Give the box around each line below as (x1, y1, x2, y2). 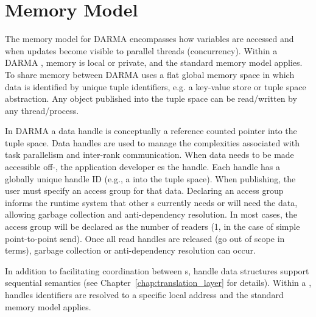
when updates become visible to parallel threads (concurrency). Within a (5, 44, 278, 57)
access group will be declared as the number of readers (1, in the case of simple (5, 220, 300, 233)
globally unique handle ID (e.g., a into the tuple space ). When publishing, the (5, 172, 296, 185)
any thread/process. (5, 104, 79, 116)
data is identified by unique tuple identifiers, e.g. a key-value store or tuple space (5, 80, 306, 93)
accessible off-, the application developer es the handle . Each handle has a (5, 160, 281, 173)
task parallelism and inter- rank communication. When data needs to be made (5, 148, 294, 161)
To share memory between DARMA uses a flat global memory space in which (5, 68, 295, 80)
